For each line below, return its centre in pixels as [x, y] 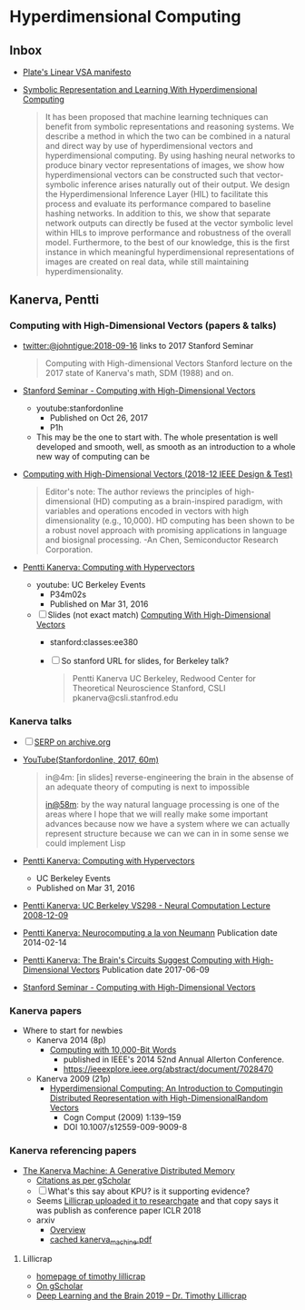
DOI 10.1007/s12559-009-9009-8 [125, 1127]
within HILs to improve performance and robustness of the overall [168, 233]
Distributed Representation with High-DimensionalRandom [159, 1098]
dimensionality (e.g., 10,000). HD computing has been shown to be [170, 521]
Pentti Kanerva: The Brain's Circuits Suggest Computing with [137, 959]
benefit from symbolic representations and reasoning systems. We [170, 126]
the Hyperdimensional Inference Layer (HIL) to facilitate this [157, 194]
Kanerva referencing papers [73, 1151]
